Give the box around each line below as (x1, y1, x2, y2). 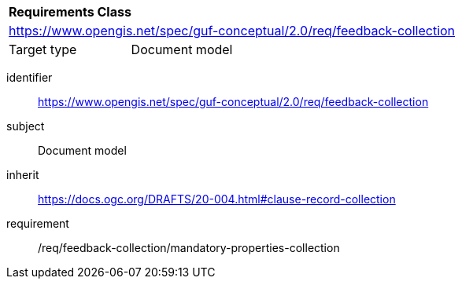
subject (6, 119, 45, 133)
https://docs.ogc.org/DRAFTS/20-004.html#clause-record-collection (38, 192, 396, 206)
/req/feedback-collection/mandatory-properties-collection (38, 241, 340, 254)
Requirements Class (9, 4, 131, 20)
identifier (6, 71, 53, 84)
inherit (6, 168, 39, 181)
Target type (9, 42, 77, 57)
